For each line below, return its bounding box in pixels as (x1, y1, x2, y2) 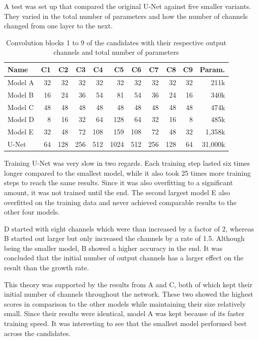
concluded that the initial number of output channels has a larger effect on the (4, 252, 244, 263)
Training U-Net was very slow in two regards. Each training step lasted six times (4, 158, 250, 168)
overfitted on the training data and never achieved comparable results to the (4, 197, 237, 207)
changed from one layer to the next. (4, 20, 113, 31)
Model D (7, 114, 34, 124)
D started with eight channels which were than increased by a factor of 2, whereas (4, 223, 254, 233)
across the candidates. (4, 328, 71, 338)
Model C (7, 102, 34, 112)
